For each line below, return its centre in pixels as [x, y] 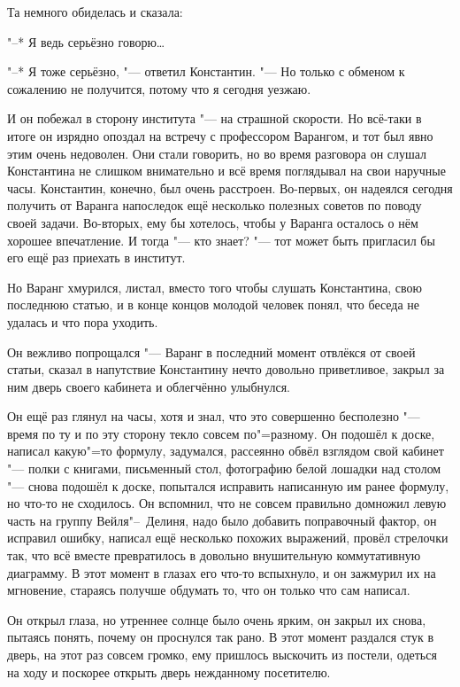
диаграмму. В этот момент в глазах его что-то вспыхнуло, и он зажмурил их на [222, 572]
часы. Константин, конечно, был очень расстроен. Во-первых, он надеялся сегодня [230, 187]
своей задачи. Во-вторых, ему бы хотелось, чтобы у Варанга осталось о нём [213, 222]
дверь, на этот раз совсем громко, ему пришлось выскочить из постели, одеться [222, 654]
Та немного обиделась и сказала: [95, 12]
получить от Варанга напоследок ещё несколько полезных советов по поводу [215, 205]
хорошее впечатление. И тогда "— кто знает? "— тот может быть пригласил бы [221, 240]
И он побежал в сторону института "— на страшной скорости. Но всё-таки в [215, 118]
